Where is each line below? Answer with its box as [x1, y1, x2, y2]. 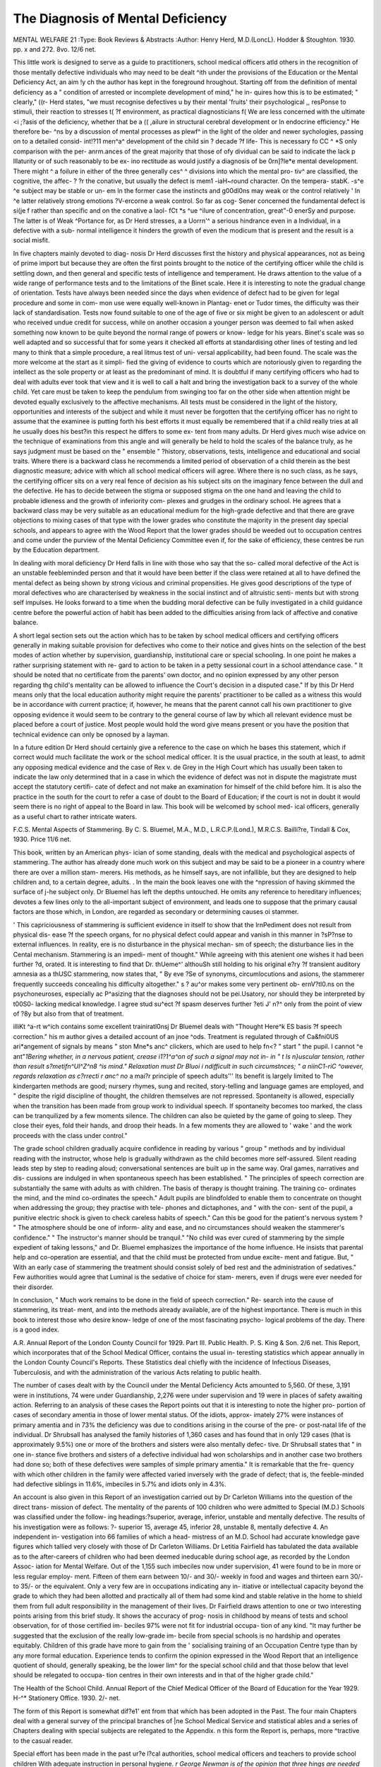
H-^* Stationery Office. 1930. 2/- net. [13, 1693, 121, 1703]
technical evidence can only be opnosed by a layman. [13, 730, 169, 739]
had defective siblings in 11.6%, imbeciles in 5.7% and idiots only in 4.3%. [13, 1480, 227, 1489]
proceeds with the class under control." [13, 1131, 128, 1139]
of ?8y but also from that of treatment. [13, 1009, 124, 1018]
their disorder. [13, 1283, 54, 1291]
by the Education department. [13, 546, 100, 554]
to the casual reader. [13, 1736, 73, 1745]
